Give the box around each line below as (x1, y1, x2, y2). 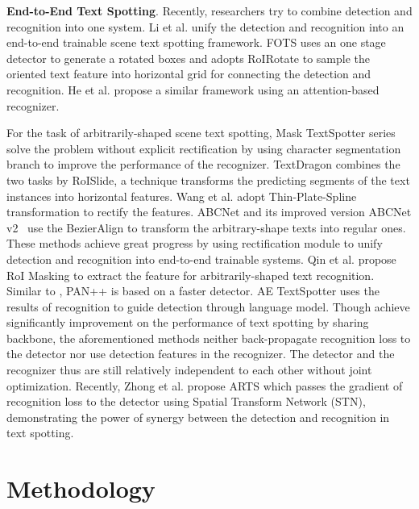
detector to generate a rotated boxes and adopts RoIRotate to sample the (6, 49, 371, 66)
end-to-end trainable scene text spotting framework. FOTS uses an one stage (6, 34, 386, 51)
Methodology (6, 472, 156, 505)
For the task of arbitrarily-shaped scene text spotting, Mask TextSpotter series (6, 124, 396, 141)
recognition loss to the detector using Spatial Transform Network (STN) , (6, 393, 366, 410)
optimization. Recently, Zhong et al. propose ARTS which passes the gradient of (6, 377, 403, 394)
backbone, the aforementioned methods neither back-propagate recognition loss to (6, 329, 411, 346)
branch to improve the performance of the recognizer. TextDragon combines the (6, 156, 400, 173)
